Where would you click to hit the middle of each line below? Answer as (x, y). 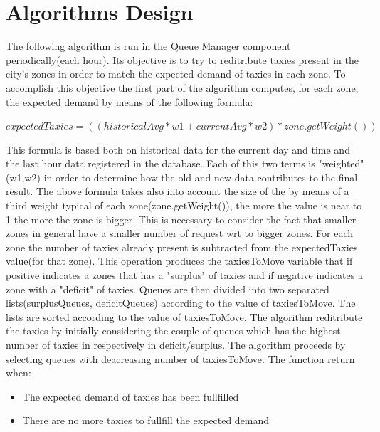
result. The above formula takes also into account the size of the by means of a (178, 191)
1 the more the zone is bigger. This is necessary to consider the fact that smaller (181, 219)
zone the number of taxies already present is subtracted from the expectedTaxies (182, 247)
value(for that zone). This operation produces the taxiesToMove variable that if (179, 261)
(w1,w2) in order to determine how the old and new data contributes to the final (182, 177)
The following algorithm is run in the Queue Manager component (148, 46)
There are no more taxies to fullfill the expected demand (146, 420)
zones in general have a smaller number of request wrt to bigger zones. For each (179, 233)
